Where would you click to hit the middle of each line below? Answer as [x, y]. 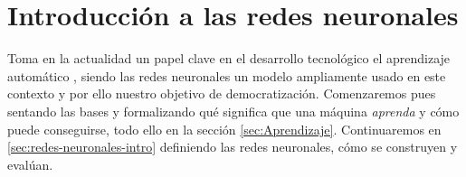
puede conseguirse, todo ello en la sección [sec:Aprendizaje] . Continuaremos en [224, 129]
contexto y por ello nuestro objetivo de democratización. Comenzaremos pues [222, 93]
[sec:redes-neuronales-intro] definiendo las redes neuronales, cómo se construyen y [233, 147]
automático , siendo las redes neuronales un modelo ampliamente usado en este [227, 75]
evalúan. [30, 164]
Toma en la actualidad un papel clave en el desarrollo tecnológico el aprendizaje [229, 58]
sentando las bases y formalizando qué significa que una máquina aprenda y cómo [233, 111]
